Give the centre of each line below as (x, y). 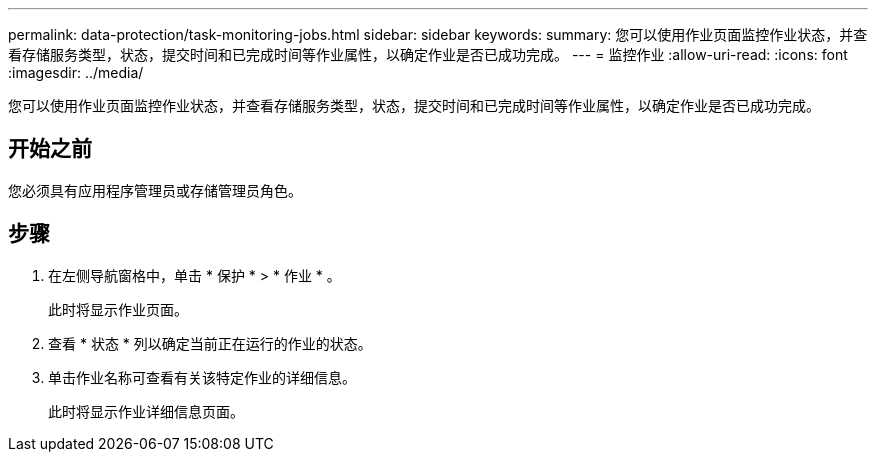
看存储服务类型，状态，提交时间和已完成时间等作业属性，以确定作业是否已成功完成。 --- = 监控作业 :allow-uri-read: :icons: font (428, 54)
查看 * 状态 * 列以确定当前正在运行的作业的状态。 (210, 343)
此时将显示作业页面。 (118, 309)
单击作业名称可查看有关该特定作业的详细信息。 (202, 377)
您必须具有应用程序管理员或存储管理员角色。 (155, 190)
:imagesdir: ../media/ (76, 72)
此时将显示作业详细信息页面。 (146, 411)
